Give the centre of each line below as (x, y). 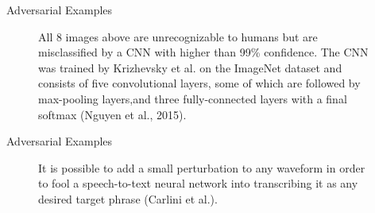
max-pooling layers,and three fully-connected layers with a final (193, 98)
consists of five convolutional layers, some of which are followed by (199, 83)
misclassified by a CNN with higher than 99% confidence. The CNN (203, 52)
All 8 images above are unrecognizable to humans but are (178, 36)
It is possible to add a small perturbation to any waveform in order (202, 167)
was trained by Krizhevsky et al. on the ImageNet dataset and (190, 67)
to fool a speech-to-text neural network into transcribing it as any (198, 183)
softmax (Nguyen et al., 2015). (112, 114)
